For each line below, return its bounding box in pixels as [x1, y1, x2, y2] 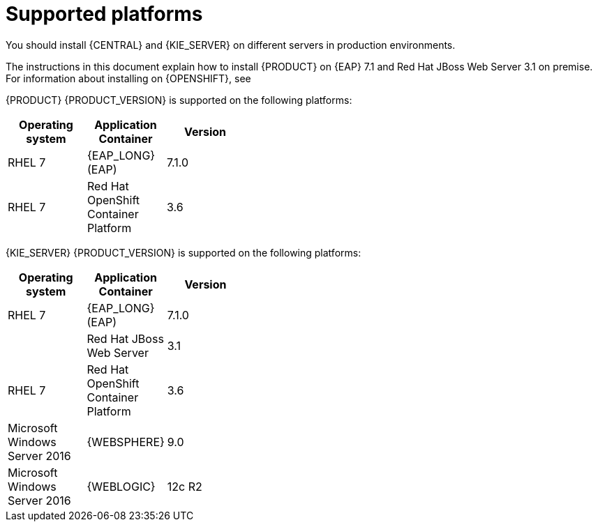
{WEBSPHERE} [87, 434, 165, 449]
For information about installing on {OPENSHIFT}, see [6, 72, 251, 84]
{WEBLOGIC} [87, 479, 156, 494]
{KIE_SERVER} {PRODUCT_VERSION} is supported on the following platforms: [6, 246, 361, 259]
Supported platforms [6, 2, 203, 26]
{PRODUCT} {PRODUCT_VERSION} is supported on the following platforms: [6, 93, 352, 106]
